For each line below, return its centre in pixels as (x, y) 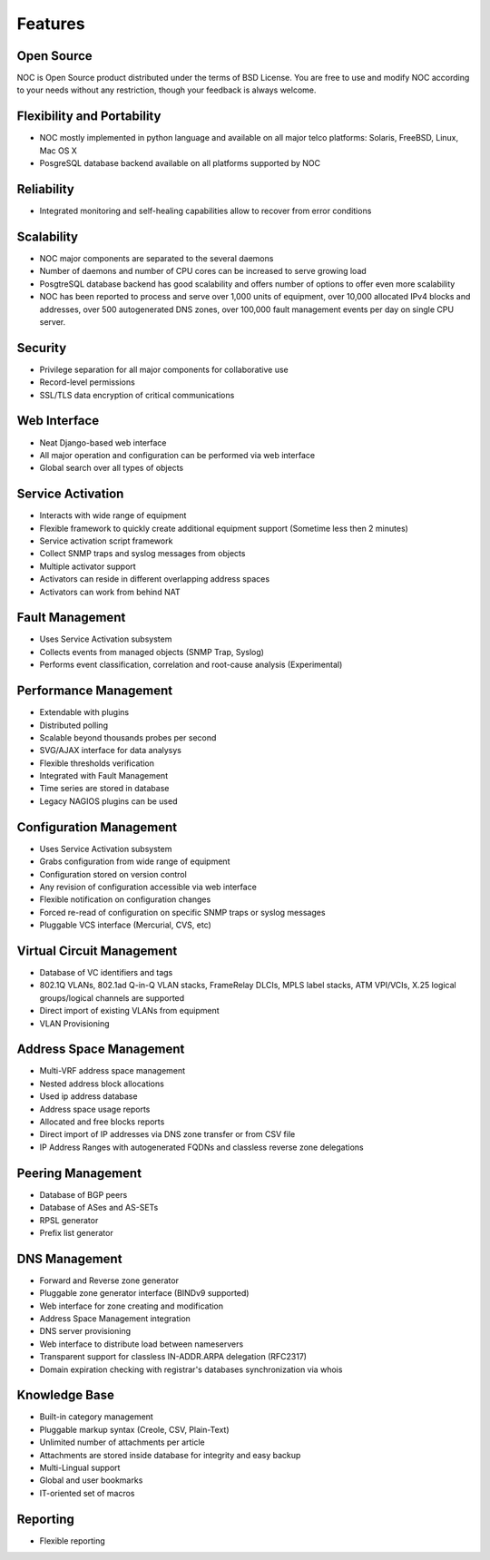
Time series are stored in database (104, 789)
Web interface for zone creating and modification (132, 1306)
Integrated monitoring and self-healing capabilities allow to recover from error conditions (206, 211)
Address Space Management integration (115, 1318)
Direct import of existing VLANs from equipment (129, 1011)
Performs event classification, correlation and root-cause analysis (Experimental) (191, 665)
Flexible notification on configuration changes (125, 899)
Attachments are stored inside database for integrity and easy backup (170, 1455)
